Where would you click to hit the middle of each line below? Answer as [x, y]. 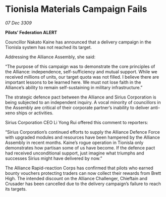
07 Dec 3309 [19, 23]
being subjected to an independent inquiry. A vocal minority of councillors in [83, 102]
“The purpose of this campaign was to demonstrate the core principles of [80, 66]
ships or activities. [35, 113]
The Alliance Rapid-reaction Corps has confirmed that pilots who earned [79, 168]
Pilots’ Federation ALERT [31, 32]
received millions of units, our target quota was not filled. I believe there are [82, 77]
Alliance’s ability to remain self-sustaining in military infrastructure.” [74, 87]
